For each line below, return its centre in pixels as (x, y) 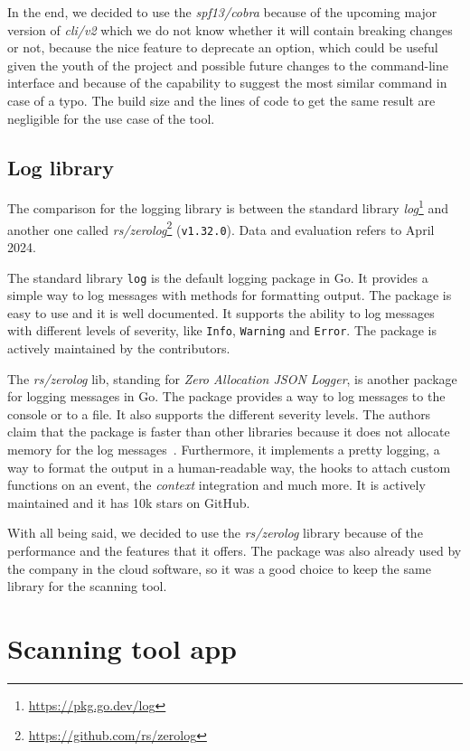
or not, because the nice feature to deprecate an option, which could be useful (223, 47)
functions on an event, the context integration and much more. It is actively (216, 485)
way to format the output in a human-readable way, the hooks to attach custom (229, 467)
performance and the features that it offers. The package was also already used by (235, 550)
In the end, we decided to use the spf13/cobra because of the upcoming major (222, 12)
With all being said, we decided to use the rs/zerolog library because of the (215, 533)
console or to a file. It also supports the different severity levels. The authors (219, 413)
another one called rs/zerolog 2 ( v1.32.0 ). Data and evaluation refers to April (221, 228)
